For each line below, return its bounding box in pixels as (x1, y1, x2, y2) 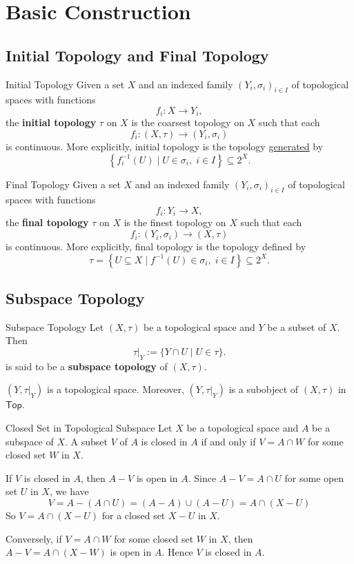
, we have (50, 484, 89, 498)
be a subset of (267, 319, 326, 334)
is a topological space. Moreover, (47, 382, 184, 396)
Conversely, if (6, 531, 62, 545)
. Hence (161, 545, 193, 559)
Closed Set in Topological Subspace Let (6, 421, 173, 435)
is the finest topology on (124, 215, 226, 230)
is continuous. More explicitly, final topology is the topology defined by (6, 239, 306, 254)
